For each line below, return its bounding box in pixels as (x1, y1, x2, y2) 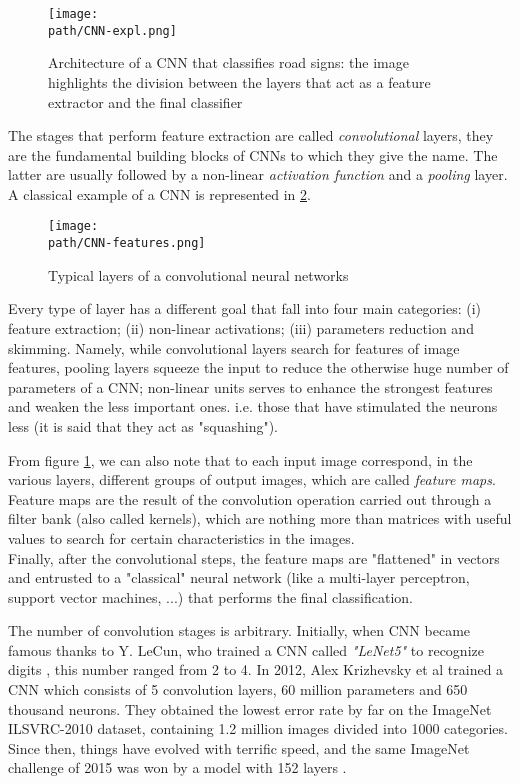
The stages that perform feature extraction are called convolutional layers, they (8, 125, 494, 146)
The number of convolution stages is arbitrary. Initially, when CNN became (8, 620, 471, 641)
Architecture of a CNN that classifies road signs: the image (48, 52, 409, 73)
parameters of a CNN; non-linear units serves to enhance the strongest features (8, 376, 493, 397)
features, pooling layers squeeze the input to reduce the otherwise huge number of (8, 357, 509, 378)
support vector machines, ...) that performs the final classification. (8, 586, 414, 607)
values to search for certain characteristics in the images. (8, 527, 355, 548)
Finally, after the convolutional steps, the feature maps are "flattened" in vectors (8, 547, 500, 568)
